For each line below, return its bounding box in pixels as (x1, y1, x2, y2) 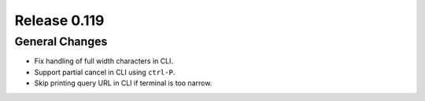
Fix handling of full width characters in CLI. (34, 56, 173, 66)
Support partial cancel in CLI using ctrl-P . (34, 67, 176, 77)
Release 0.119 (14, 12, 105, 29)
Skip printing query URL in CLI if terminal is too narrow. (34, 78, 213, 88)
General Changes (14, 34, 108, 49)
